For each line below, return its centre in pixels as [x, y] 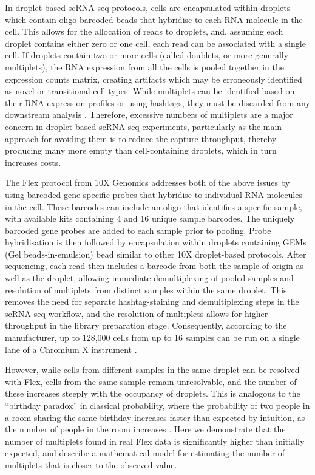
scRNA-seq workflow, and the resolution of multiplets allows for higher [137, 313]
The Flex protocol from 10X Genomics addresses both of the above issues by [147, 183]
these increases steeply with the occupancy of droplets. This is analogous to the [153, 393]
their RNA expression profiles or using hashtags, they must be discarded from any [157, 102]
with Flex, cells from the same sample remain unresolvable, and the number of [151, 381]
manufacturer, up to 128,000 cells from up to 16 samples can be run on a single [152, 337]
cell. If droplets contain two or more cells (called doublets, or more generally [147, 55]
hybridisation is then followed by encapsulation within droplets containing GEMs [156, 242]
